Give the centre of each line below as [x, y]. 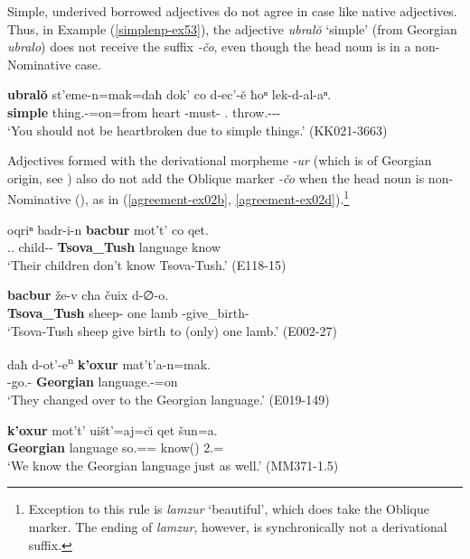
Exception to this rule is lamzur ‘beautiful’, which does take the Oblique [229, 509]
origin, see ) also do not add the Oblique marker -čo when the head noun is [216, 177]
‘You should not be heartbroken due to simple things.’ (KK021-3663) [197, 130]
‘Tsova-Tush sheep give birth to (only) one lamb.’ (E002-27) [172, 330]
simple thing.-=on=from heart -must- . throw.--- [144, 112]
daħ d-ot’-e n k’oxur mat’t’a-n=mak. [109, 363]
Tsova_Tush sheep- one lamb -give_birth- [128, 312]
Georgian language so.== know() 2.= [116, 447]
